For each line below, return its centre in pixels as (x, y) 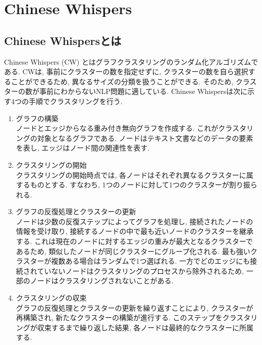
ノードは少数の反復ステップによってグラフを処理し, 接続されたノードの (135, 221)
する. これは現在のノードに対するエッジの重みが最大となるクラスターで (134, 241)
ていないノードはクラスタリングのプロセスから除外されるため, (140, 270)
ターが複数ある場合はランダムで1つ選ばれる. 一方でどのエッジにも (140, 261)
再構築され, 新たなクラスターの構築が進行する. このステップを (119, 317)
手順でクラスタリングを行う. (75, 101)
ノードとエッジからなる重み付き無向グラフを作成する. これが (117, 128)
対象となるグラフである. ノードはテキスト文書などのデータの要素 (145, 138)
